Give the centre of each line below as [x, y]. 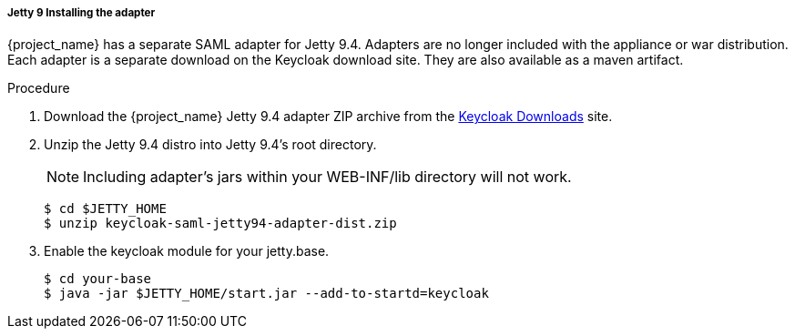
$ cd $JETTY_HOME [105, 209]
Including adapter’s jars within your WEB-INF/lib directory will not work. [327, 177]
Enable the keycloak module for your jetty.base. [187, 251]
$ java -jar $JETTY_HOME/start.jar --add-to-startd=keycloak [266, 294]
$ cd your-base [98, 279]
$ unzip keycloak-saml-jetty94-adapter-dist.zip [220, 224]
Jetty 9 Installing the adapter [82, 13]
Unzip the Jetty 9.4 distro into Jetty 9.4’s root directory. [210, 145]
